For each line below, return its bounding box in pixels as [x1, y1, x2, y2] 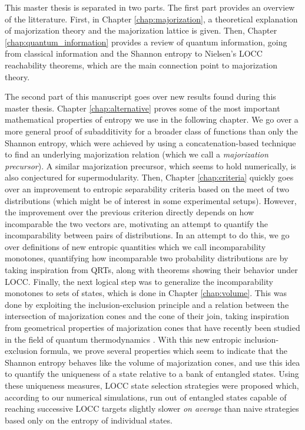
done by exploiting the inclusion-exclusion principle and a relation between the [5, 298, 289, 310]
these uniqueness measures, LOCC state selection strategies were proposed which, [5, 379, 299, 391]
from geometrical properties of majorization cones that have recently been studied [5, 321, 300, 334]
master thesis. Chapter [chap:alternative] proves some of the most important [5, 101, 280, 114]
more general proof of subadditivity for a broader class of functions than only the [5, 124, 298, 137]
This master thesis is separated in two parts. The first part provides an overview [5, 1, 295, 13]
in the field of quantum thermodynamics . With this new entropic [5, 333, 241, 345]
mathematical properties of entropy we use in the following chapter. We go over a [5, 113, 299, 126]
